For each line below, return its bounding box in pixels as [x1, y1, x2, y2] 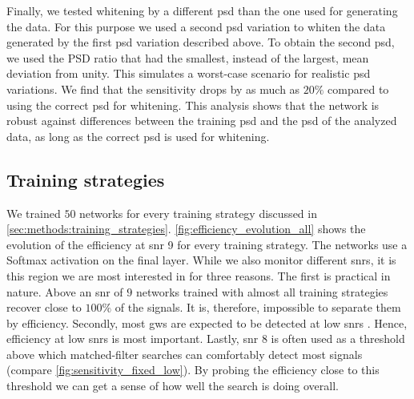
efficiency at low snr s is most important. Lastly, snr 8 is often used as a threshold [6, 330, 405, 347]
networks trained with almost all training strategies [135, 283, 388, 300]
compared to [328, 80, 389, 97]
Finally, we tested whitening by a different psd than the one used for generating [6, 2, 398, 18]
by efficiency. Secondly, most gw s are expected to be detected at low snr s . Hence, [6, 314, 408, 331]
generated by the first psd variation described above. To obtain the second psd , [6, 34, 395, 50]
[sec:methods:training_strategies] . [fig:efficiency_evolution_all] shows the [6, 220, 366, 237]
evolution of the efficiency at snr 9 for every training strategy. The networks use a [6, 236, 408, 252]
